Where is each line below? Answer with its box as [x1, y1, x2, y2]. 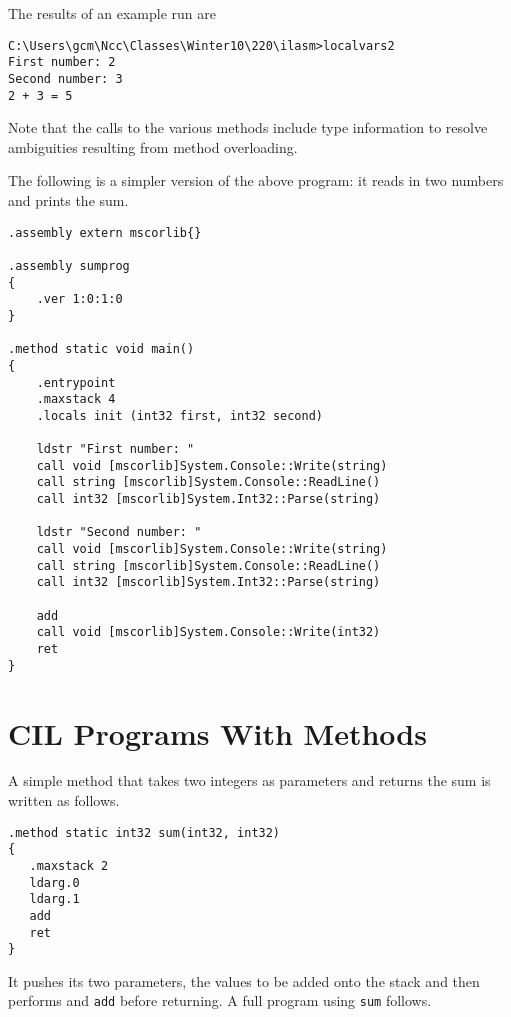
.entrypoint [36, 375, 116, 390]
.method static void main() [8, 342, 195, 357]
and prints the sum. [8, 190, 129, 210]
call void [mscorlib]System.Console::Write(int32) [36, 625, 381, 640]
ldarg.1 [29, 892, 80, 907]
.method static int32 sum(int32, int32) [8, 825, 281, 840]
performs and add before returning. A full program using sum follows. [8, 990, 432, 1011]
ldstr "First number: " [36, 442, 195, 457]
